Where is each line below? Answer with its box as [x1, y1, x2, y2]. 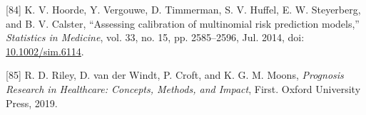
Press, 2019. [6, 95, 58, 110]
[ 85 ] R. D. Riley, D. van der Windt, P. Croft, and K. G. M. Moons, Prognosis [6, 67, 344, 82]
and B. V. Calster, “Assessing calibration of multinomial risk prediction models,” [6, 16, 360, 31]
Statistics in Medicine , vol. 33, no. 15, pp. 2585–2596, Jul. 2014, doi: [6, 30, 305, 45]
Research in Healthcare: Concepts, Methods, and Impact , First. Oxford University [6, 81, 361, 96]
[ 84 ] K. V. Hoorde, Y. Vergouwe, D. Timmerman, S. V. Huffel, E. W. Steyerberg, [6, 2, 361, 16]
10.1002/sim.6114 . [6, 43, 84, 58]
